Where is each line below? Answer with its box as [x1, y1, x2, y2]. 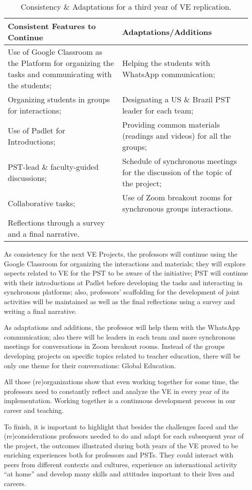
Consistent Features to [8, 20, 96, 32]
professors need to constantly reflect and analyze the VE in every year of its [4, 386, 229, 396]
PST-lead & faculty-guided [8, 161, 99, 172]
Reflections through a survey [8, 217, 105, 228]
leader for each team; [122, 105, 193, 116]
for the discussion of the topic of [122, 166, 232, 178]
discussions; [8, 172, 47, 183]
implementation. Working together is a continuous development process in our [4, 395, 236, 406]
